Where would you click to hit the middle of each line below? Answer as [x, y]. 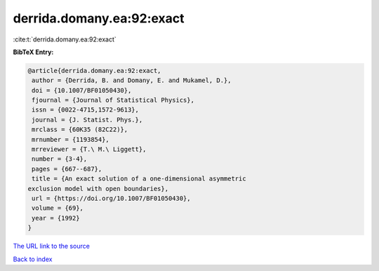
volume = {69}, [58, 208]
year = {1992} [56, 218]
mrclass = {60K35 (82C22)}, [80, 130]
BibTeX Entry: [33, 52]
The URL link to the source [52, 246]
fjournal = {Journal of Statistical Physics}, [113, 100]
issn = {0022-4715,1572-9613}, [86, 110]
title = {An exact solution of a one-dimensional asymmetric [139, 179]
